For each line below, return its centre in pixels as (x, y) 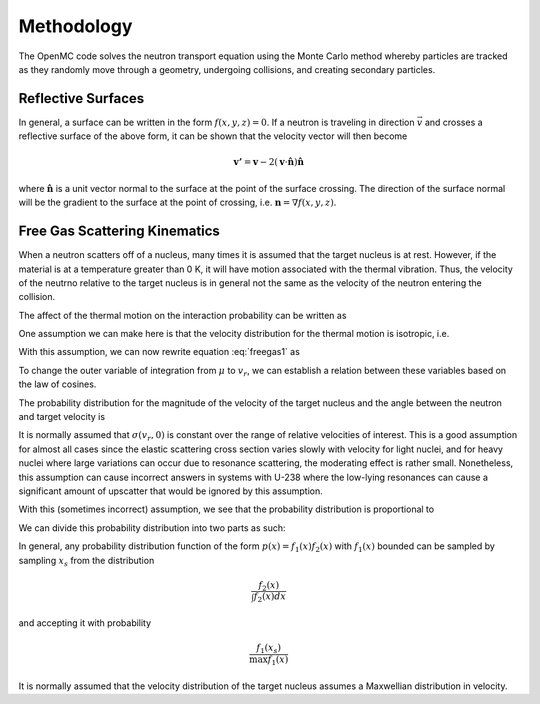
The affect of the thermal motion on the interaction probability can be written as (182, 315)
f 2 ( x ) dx (270, 598)
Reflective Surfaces (81, 98)
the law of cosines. (57, 384)
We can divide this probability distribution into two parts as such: (152, 527)
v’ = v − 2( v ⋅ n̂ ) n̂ (269, 162)
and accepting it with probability (85, 623)
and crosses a (454, 122)
